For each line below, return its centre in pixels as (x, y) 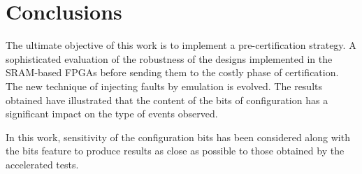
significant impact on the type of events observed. (112, 114)
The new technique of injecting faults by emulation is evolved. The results (164, 86)
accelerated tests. (42, 164)
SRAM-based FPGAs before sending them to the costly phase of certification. (172, 72)
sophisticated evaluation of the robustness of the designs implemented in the (169, 58)
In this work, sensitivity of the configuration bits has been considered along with (178, 137)
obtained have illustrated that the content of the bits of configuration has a (167, 100)
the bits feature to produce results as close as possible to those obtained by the (175, 151)
